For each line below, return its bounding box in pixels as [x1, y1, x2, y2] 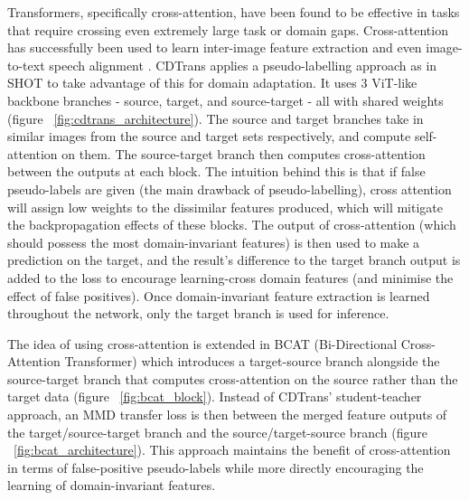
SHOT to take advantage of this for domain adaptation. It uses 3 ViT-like [7, 73, 417, 92]
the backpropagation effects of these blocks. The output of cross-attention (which [7, 215, 456, 234]
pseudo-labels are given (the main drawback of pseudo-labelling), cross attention [7, 179, 452, 198]
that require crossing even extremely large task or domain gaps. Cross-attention [7, 20, 448, 39]
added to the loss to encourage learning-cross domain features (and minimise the [7, 268, 454, 287]
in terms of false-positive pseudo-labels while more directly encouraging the [7, 458, 424, 476]
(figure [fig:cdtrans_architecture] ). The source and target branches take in [7, 108, 424, 127]
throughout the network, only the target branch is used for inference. [7, 304, 389, 323]
